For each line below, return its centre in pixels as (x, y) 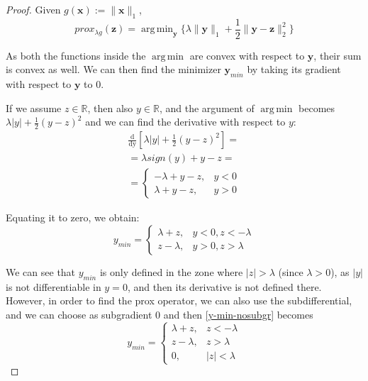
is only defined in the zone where (171, 271)
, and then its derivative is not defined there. (224, 286)
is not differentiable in (54, 286)
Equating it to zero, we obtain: (73, 217)
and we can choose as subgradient (79, 314)
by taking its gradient (294, 69)
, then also (110, 107)
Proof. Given (33, 9)
